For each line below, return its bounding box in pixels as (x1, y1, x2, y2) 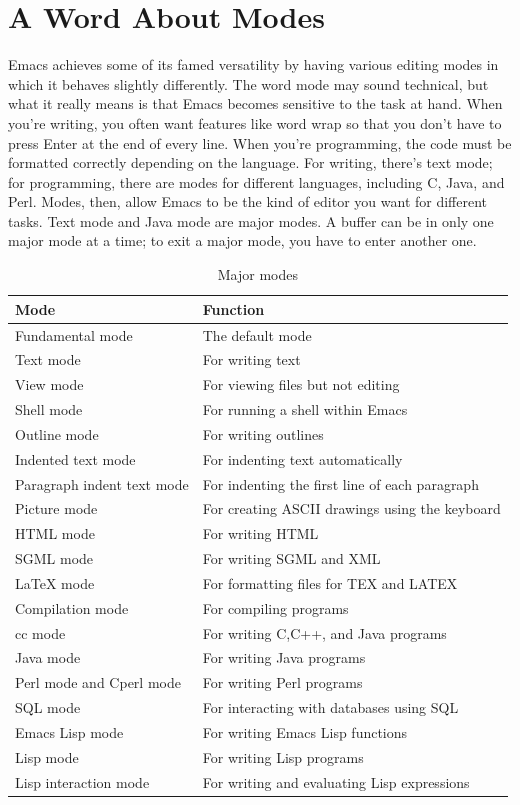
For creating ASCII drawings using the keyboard (202, 498, 501, 519)
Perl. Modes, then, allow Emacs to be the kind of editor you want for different (8, 191, 488, 212)
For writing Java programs (202, 647, 366, 668)
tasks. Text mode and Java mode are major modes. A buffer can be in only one (8, 210, 494, 231)
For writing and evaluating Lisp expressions (202, 771, 470, 792)
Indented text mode (15, 448, 136, 469)
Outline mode (15, 423, 99, 444)
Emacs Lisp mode (15, 722, 124, 742)
